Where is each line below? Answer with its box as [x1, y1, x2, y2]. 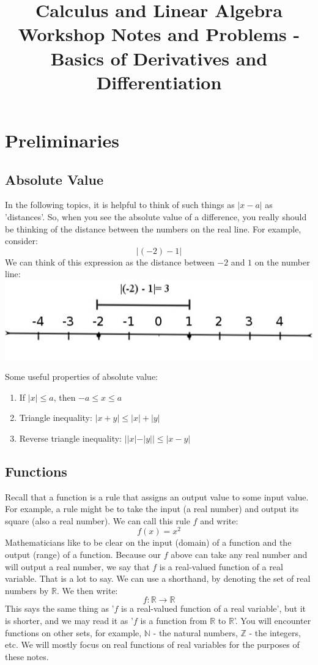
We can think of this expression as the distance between [5, 255, 215, 268]
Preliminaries [5, 127, 119, 152]
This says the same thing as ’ [5, 602, 114, 615]
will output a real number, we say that [5, 560, 150, 573]
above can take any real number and [171, 548, 308, 560]
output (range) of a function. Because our [5, 548, 161, 560]
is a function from [140, 614, 207, 626]
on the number [254, 255, 310, 268]
